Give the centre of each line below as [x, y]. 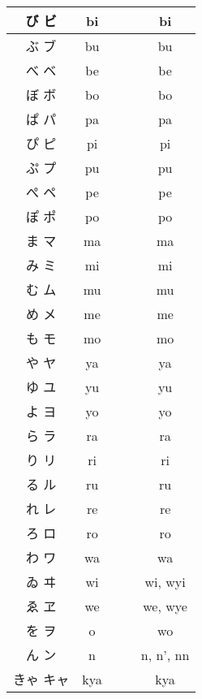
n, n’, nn [165, 654]
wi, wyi [165, 581]
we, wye [165, 606]
